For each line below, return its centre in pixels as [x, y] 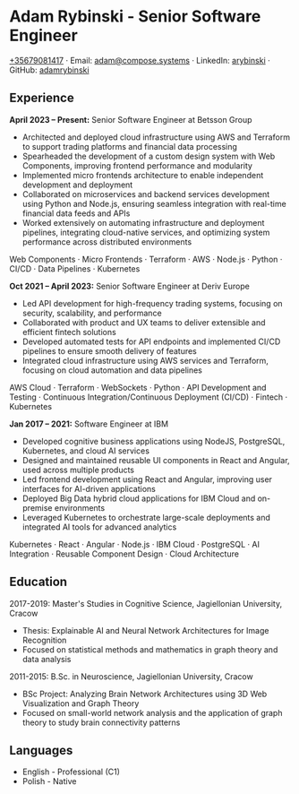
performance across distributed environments [107, 242]
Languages [41, 750]
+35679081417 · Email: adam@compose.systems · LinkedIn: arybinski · [140, 60]
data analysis [47, 659]
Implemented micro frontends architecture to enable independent [143, 175]
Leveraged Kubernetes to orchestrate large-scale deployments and [146, 517]
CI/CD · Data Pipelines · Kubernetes [75, 268]
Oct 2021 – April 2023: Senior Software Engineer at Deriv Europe [130, 286]
